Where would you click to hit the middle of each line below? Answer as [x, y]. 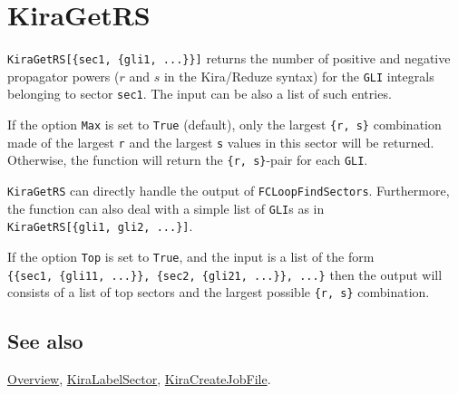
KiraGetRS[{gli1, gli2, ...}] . [100, 226]
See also [45, 341]
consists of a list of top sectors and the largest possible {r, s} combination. [219, 292]
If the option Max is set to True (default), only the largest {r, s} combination [224, 125]
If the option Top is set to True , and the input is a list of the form [191, 257]
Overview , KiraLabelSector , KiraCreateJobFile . [139, 379]
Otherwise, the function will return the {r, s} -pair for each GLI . [188, 160]
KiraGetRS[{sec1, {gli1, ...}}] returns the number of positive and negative [229, 58]
